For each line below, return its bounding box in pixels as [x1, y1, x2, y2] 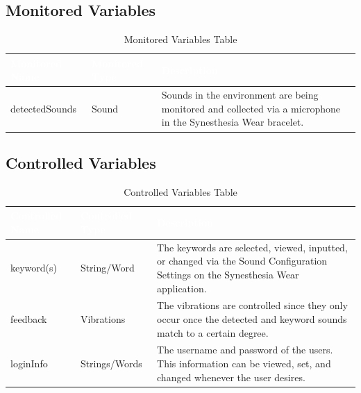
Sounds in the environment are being [161, 87, 319, 102]
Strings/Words [80, 356, 142, 370]
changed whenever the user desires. [157, 369, 305, 384]
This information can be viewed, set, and [157, 356, 331, 370]
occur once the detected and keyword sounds [157, 311, 347, 326]
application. [157, 281, 207, 295]
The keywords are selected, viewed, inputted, [157, 240, 348, 254]
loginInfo [10, 356, 48, 370]
